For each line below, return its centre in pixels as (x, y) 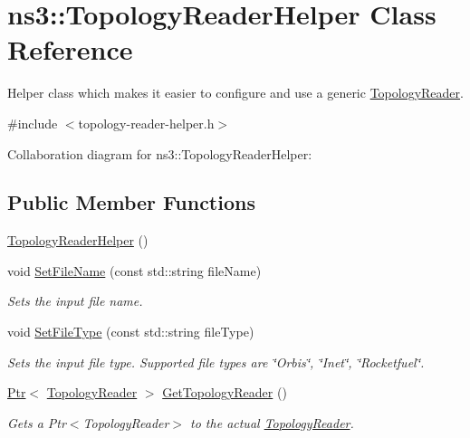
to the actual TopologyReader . (272, 422)
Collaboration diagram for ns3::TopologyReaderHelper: (160, 153)
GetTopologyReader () (225, 392)
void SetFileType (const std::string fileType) (131, 332)
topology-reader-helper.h (146, 123)
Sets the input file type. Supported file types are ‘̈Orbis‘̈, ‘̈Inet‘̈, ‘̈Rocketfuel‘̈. (216, 362)
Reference (70, 49)
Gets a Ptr (37, 422)
